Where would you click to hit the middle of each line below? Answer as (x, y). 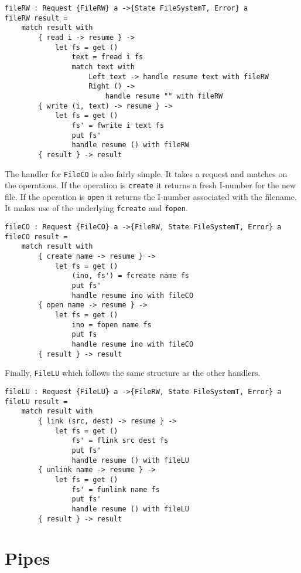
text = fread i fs (107, 57)
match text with (103, 67)
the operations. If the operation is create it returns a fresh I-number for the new (150, 185)
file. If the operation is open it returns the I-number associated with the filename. (151, 196)
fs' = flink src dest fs (120, 441)
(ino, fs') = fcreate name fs (130, 276)
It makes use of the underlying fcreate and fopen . (96, 208)
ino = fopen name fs (112, 325)
